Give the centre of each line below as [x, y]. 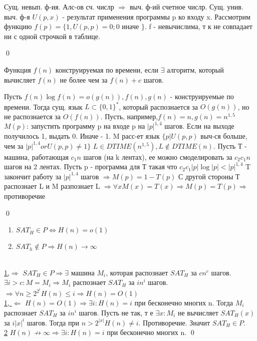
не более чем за [84, 79]
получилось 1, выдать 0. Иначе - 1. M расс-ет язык [82, 136]
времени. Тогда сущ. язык [43, 106]
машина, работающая [37, 156]
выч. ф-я [17, 16]
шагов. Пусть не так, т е [116, 312]
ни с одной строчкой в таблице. [52, 36]
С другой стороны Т [209, 176]
